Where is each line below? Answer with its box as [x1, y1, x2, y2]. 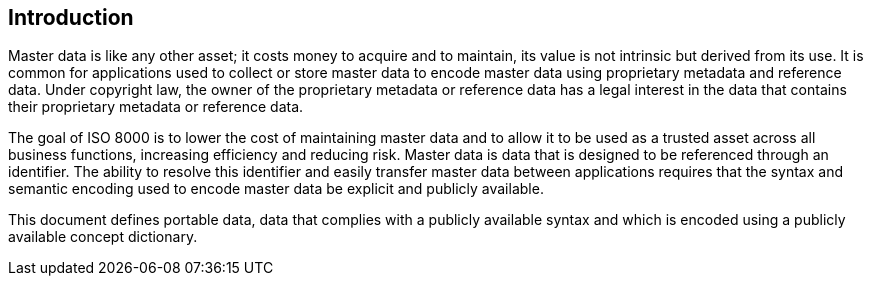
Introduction [8, 5, 134, 30]
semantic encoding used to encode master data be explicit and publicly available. [8, 180, 544, 198]
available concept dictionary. [8, 228, 198, 246]
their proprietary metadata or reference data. [8, 98, 304, 116]
